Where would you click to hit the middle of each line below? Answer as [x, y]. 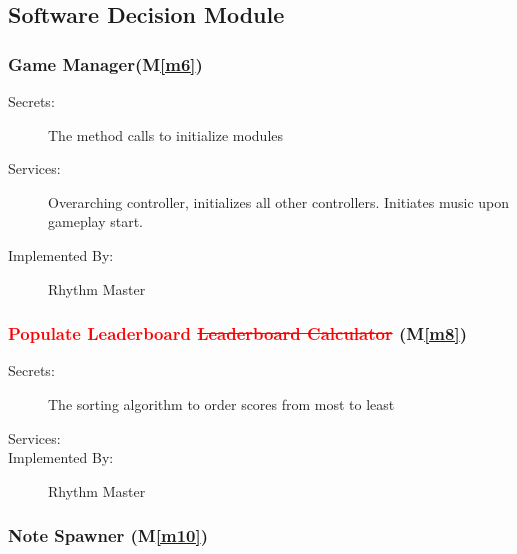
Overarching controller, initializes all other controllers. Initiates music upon [279, 201]
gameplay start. [96, 221]
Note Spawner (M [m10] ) [108, 535]
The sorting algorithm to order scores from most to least [221, 403]
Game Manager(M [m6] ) [105, 63]
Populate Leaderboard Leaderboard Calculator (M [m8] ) [237, 333]
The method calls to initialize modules [166, 134]
